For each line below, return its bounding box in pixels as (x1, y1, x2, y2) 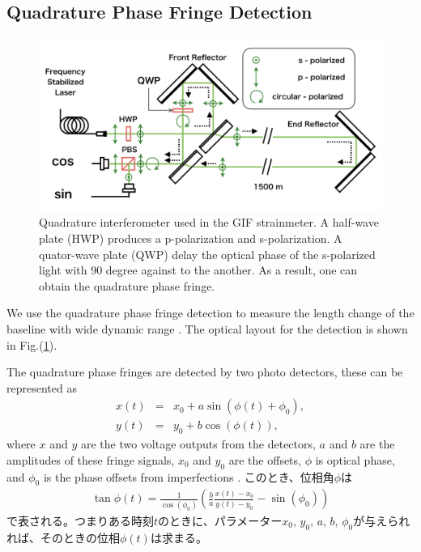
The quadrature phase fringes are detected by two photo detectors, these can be (6, 363, 403, 380)
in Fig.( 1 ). (6, 336, 57, 353)
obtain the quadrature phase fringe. (39, 277, 215, 294)
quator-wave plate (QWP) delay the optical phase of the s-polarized (39, 245, 376, 262)
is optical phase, (315, 451, 395, 468)
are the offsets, (228, 451, 301, 468)
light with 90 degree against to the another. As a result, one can (39, 261, 358, 278)
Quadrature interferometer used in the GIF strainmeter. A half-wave (39, 214, 379, 231)
